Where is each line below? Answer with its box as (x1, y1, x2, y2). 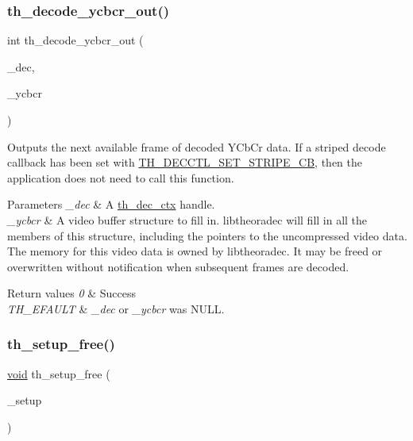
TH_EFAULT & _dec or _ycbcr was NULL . (7, 300, 225, 316)
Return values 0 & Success (7, 285, 136, 301)
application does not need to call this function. (7, 169, 234, 186)
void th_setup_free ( (7, 365, 110, 382)
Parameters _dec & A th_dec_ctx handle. (7, 196, 215, 213)
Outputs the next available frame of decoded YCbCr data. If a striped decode (7, 138, 386, 155)
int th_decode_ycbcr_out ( (7, 32, 144, 48)
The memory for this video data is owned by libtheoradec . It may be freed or (7, 243, 383, 259)
